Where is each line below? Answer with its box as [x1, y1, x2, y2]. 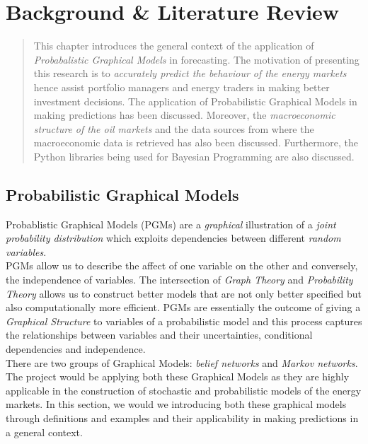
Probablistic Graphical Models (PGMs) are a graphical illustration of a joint [6, 216, 336, 231]
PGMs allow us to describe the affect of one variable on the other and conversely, [6, 258, 358, 273]
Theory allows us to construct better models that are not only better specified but [6, 286, 362, 300]
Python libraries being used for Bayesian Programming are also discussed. [33, 148, 355, 163]
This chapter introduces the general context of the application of [33, 38, 314, 53]
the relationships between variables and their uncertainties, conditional [6, 327, 313, 342]
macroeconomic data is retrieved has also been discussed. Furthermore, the [33, 135, 358, 150]
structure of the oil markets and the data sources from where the [33, 121, 314, 136]
